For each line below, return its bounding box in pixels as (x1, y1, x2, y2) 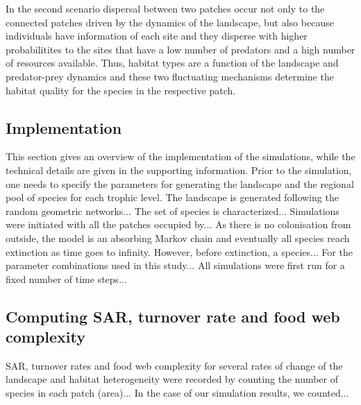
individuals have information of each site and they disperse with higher (6, 28, 308, 43)
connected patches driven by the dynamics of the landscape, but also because (6, 15, 334, 29)
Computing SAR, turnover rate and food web (6, 305, 340, 327)
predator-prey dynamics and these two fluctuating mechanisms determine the (6, 69, 334, 83)
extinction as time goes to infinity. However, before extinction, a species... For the (6, 244, 353, 259)
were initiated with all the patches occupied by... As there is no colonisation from (6, 217, 351, 232)
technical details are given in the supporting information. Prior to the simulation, (6, 162, 352, 177)
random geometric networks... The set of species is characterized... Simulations (6, 203, 339, 218)
